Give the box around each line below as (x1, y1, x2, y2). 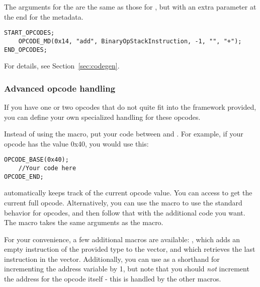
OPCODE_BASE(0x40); (4, 156, 69, 164)
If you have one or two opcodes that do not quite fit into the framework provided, (4, 101, 256, 112)
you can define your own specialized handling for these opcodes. (4, 111, 201, 122)
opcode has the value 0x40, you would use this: (4, 138, 149, 149)
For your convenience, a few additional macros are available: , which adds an (4, 234, 240, 244)
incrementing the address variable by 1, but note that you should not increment (4, 263, 249, 274)
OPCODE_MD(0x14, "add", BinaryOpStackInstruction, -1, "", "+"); (18, 37, 242, 45)
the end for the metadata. (4, 11, 83, 22)
